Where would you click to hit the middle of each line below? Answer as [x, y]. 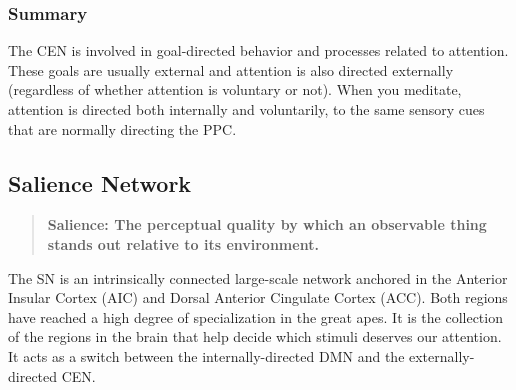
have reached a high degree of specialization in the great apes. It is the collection [255, 316]
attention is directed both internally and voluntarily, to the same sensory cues [246, 109]
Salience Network [100, 182]
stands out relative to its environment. [183, 243]
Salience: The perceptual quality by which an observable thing [267, 224]
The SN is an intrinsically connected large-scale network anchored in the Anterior [258, 277]
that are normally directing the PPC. [122, 128]
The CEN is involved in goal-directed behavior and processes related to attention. [258, 50]
